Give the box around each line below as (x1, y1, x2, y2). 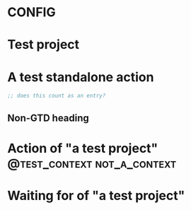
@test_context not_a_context (7, 155, 177, 171)
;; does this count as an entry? (7, 93, 106, 100)
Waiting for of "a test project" (7, 187, 185, 204)
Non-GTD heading (7, 112, 90, 124)
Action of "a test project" (7, 140, 158, 156)
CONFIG (7, 4, 56, 21)
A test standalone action (7, 69, 154, 85)
